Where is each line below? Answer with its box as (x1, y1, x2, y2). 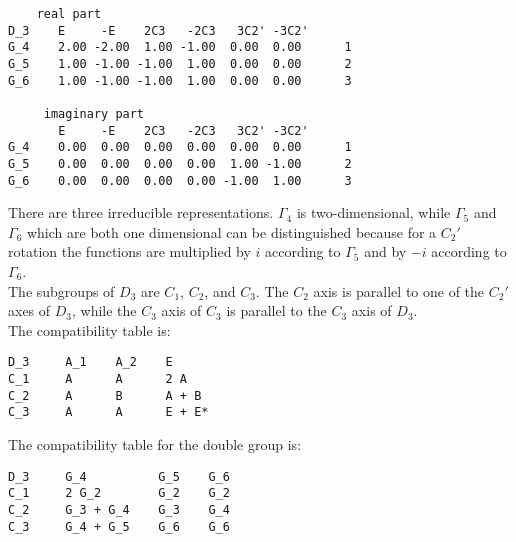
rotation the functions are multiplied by (8, 241, 251, 262)
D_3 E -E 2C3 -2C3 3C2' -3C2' (8, 23, 309, 38)
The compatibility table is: (8, 319, 171, 340)
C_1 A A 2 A (8, 372, 187, 387)
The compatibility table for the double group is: (8, 434, 302, 454)
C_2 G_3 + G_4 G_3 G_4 (8, 502, 230, 517)
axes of (8, 300, 51, 321)
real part (36, 7, 102, 21)
